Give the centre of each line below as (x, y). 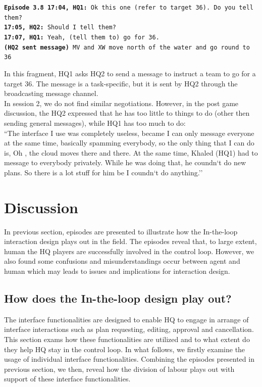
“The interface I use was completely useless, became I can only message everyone (129, 133)
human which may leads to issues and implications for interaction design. (117, 271)
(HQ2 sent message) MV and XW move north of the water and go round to (127, 47)
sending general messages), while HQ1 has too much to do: (95, 123)
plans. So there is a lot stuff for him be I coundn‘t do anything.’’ (103, 172)
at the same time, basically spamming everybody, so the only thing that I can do (129, 143)
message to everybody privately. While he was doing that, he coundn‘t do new (125, 162)
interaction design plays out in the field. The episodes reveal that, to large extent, (130, 241)
